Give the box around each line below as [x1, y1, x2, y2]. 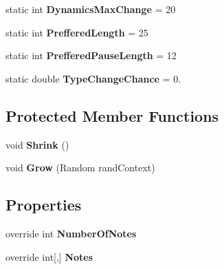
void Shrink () [5, 137, 69, 151]
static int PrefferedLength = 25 [5, 25, 148, 39]
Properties [5, 194, 82, 215]
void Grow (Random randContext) [5, 160, 155, 175]
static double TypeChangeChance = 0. [5, 71, 181, 85]
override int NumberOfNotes [5, 226, 137, 240]
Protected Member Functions [5, 105, 219, 126]
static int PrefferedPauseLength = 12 [5, 48, 177, 63]
